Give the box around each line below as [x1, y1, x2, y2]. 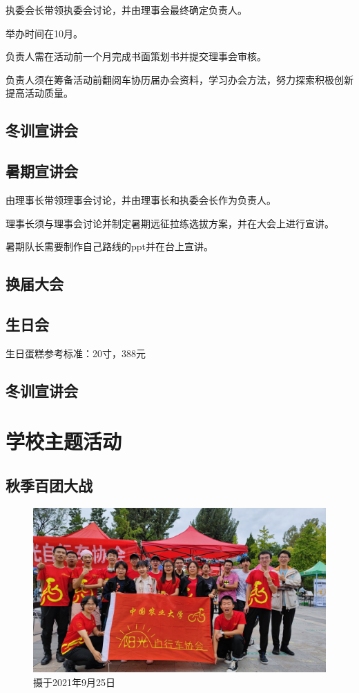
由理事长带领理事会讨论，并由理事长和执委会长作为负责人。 [6, 192, 276, 207]
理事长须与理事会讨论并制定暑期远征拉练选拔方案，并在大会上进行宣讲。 [6, 216, 334, 230]
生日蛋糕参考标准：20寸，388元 [6, 345, 146, 360]
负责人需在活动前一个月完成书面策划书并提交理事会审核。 [6, 49, 266, 64]
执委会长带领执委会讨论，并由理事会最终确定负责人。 [6, 3, 247, 17]
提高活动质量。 [6, 86, 73, 100]
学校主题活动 [6, 427, 122, 455]
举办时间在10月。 [6, 26, 83, 40]
